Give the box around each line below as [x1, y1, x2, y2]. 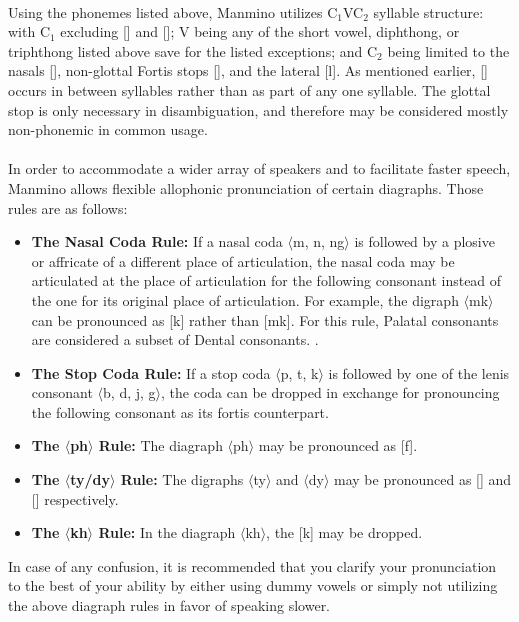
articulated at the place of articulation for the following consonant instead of [31, 270, 502, 291]
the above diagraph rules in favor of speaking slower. [8, 595, 331, 616]
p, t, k [280, 362, 319, 383]
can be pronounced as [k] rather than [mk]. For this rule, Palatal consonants [31, 309, 499, 330]
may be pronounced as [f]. [258, 435, 418, 456]
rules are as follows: [8, 197, 128, 218]
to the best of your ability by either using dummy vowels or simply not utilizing [8, 575, 498, 596]
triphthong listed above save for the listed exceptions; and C [8, 40, 378, 61]
